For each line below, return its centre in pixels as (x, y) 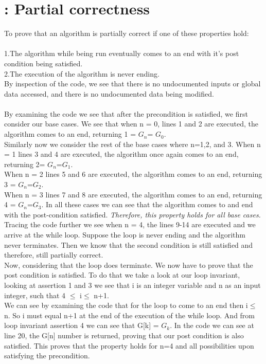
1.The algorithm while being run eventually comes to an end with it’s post (122, 53)
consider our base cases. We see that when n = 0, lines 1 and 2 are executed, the (131, 124)
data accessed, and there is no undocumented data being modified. (109, 93)
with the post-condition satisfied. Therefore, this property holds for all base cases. (132, 214)
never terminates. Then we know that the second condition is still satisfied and (129, 244)
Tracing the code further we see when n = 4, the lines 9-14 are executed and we (130, 224)
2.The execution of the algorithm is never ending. (82, 73)
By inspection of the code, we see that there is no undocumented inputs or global (132, 84)
